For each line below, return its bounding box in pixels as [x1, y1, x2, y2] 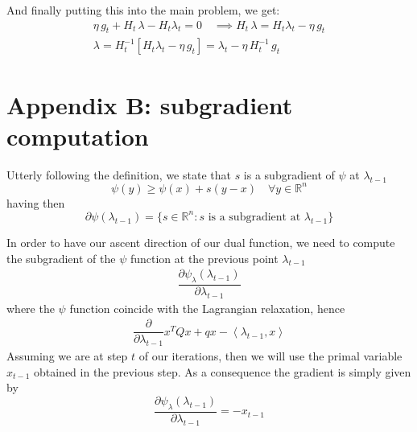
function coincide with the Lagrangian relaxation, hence [69, 299, 345, 316]
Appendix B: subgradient [6, 88, 293, 121]
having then [6, 194, 65, 211]
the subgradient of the [6, 249, 116, 266]
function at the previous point [130, 249, 279, 266]
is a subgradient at [208, 211, 301, 223]
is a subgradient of [243, 166, 335, 183]
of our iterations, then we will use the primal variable [138, 348, 403, 364]
